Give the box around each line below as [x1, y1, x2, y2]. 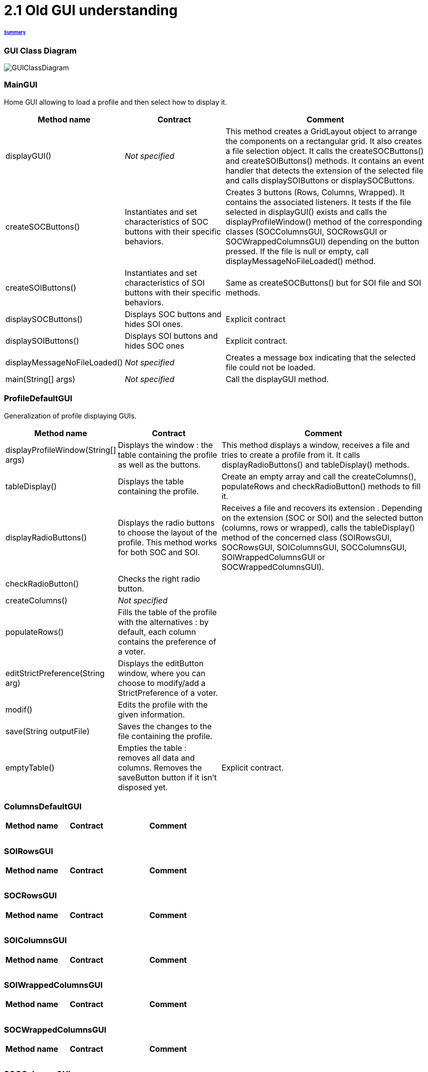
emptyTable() [5, 762, 55, 773]
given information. [117, 709, 185, 719]
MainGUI [4, 80, 38, 90]
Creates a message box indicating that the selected [226, 352, 416, 362]
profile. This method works [117, 537, 217, 547]
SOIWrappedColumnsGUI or [221, 552, 325, 562]
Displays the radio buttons [117, 517, 215, 528]
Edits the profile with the [117, 699, 208, 710]
